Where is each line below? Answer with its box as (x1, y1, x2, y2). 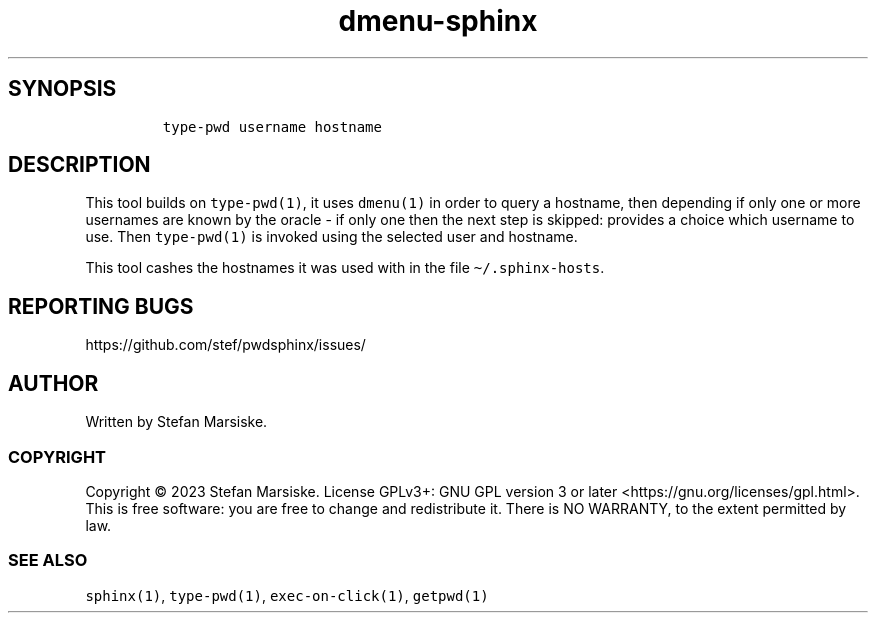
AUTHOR (8, 370, 99, 396)
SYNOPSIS (8, 76, 117, 102)
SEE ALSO (8, 550, 88, 571)
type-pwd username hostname (162, 118, 382, 135)
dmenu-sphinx (338, 4, 538, 38)
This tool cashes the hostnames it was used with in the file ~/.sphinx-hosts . (85, 259, 605, 277)
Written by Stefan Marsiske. (85, 413, 268, 431)
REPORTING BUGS (8, 293, 194, 319)
